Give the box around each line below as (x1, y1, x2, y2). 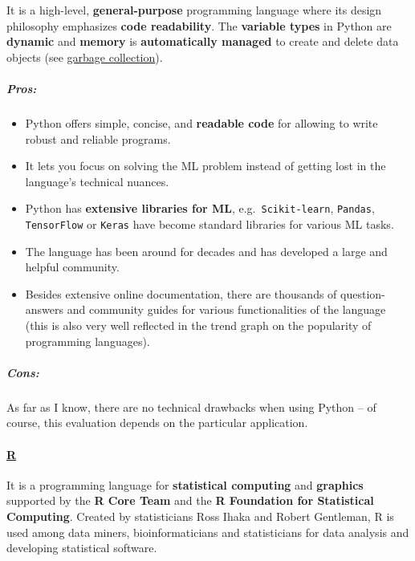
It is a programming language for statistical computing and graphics (6, 476, 364, 493)
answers (25, 301, 64, 318)
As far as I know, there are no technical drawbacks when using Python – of (6, 398, 376, 415)
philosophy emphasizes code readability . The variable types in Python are (6, 17, 392, 34)
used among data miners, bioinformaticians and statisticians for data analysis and (6, 523, 409, 540)
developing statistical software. (6, 539, 157, 556)
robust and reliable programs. (25, 130, 171, 147)
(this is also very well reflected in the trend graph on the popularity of (25, 317, 372, 333)
